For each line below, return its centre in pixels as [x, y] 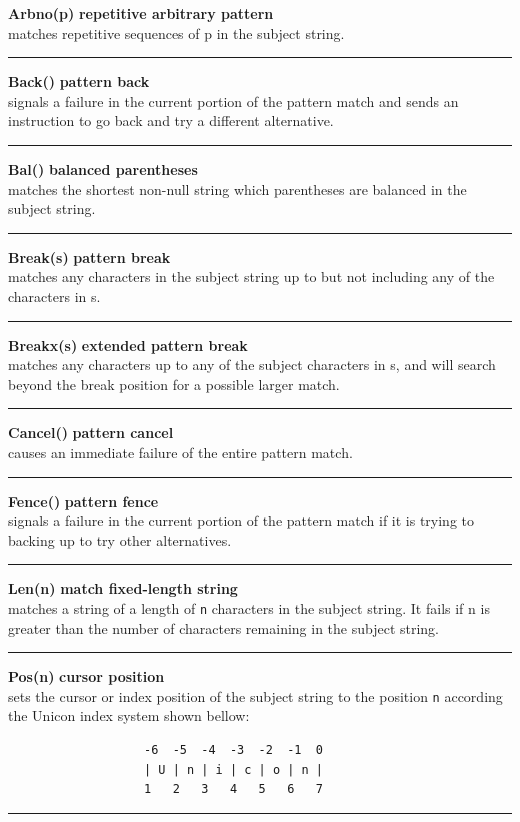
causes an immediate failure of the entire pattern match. [180, 451]
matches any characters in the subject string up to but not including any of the [251, 276]
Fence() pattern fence [83, 500]
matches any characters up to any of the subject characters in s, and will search [252, 364]
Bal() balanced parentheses [103, 168]
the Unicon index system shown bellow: [129, 715]
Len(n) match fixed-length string [123, 588]
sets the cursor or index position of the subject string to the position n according [255, 695]
